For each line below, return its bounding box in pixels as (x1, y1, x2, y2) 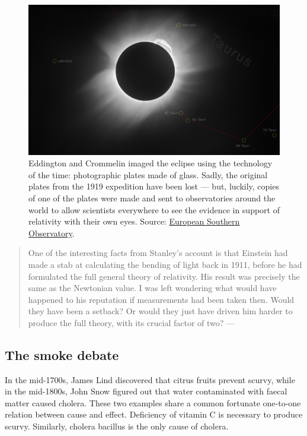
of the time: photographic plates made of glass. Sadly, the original (28, 168, 268, 181)
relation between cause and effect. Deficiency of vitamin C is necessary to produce (5, 408, 303, 421)
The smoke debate (5, 345, 119, 364)
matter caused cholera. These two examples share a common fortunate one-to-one (5, 396, 301, 409)
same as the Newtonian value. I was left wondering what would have (28, 282, 277, 294)
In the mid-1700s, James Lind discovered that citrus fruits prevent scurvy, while (5, 373, 295, 386)
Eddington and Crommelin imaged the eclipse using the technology (28, 157, 273, 169)
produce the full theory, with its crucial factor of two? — (28, 316, 235, 328)
